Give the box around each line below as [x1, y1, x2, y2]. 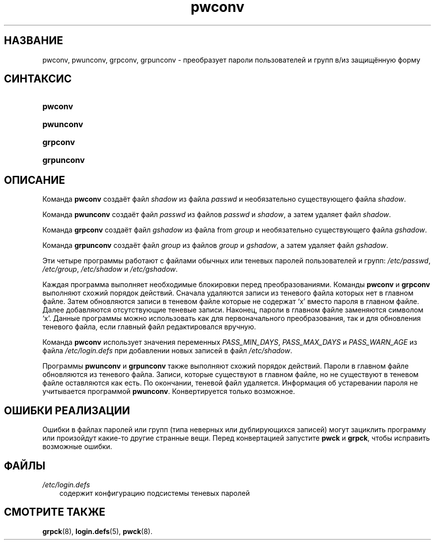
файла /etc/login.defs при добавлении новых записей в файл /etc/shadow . [42, 346, 292, 355]
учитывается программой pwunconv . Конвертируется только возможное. [42, 387, 295, 396]
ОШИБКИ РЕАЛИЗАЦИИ [4, 404, 130, 417]
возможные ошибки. [42, 442, 112, 451]
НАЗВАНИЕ [4, 34, 63, 47]
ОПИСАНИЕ [4, 173, 65, 186]
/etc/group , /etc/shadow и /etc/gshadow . [42, 265, 178, 274]
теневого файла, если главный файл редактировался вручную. [42, 322, 256, 331]
